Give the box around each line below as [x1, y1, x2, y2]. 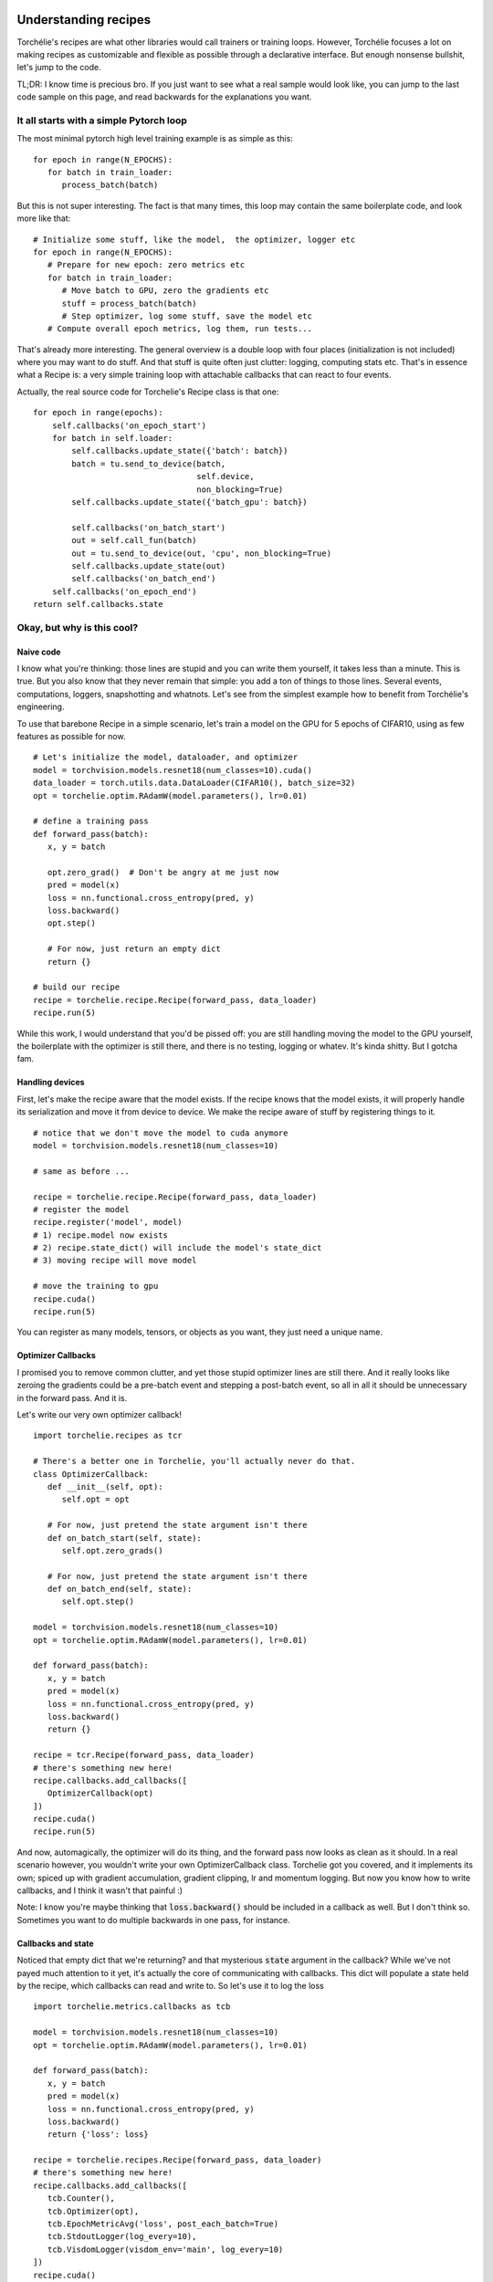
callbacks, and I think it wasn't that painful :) [16, 1885, 183, 1896]
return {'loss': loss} [47, 2130, 150, 2140]
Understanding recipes [16, 12, 151, 27]
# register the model [33, 1204, 130, 1214]
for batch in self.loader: [51, 434, 173, 444]
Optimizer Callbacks [16, 1350, 96, 1361]
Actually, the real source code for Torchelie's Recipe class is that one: [16, 386, 279, 397]
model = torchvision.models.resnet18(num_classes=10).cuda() [33, 765, 312, 775]
